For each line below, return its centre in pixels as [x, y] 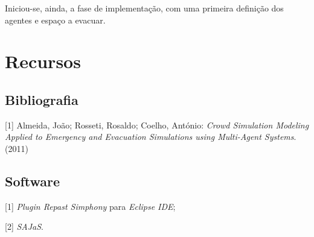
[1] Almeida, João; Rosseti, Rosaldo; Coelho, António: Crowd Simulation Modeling [157, 125]
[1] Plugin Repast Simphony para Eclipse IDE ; [90, 206]
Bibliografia [42, 99]
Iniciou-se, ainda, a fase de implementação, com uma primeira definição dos [144, 8]
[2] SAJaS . [24, 226]
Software [33, 181]
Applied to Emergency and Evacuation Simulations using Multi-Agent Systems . [151, 137]
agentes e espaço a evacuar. [55, 20]
